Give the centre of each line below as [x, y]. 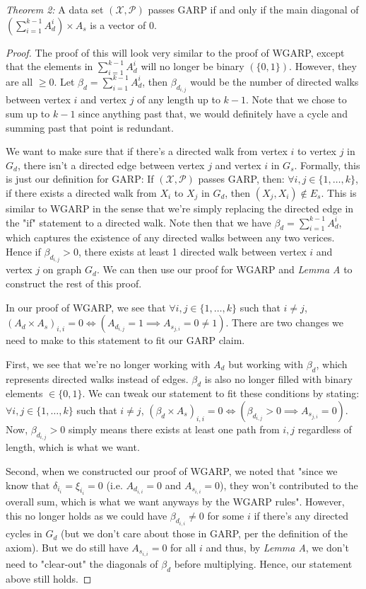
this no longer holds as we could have [87, 515]
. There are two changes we [284, 322]
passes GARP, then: [241, 179]
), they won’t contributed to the [289, 485]
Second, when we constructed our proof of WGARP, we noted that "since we [172, 471]
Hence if [23, 251]
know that [28, 485]
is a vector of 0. [123, 24]
